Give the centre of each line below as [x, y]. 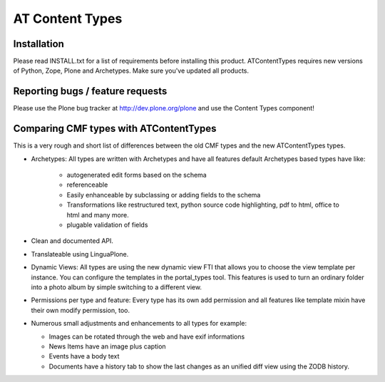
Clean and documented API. [72, 241]
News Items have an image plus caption [108, 346]
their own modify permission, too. [80, 310]
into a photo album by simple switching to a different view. [117, 287]
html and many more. [98, 215]
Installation [38, 44]
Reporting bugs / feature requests [90, 92]
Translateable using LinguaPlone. [80, 254]
